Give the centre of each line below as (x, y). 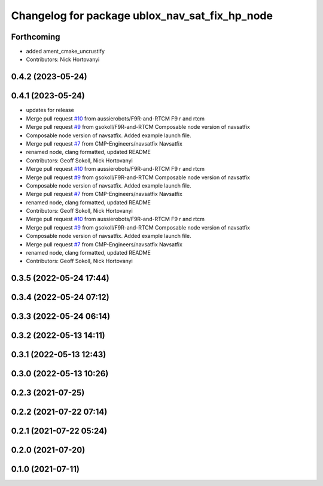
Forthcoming (36, 37)
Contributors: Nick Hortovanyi (63, 59)
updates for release (50, 110)
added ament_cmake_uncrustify (65, 52)
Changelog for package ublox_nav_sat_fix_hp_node (142, 16)
